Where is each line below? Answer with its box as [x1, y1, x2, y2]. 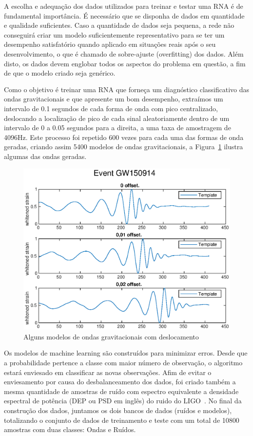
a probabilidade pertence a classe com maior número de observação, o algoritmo [4, 357, 243, 367]
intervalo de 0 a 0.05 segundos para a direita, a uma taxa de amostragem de [4, 122, 231, 133]
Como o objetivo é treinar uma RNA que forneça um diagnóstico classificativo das [4, 84, 250, 94]
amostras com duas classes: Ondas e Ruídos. [4, 424, 136, 435]
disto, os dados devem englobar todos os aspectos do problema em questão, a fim [4, 58, 246, 68]
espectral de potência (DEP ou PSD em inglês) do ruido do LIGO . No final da [4, 396, 242, 406]
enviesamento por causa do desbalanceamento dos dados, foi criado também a [4, 377, 236, 387]
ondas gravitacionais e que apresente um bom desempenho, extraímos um [4, 94, 223, 104]
